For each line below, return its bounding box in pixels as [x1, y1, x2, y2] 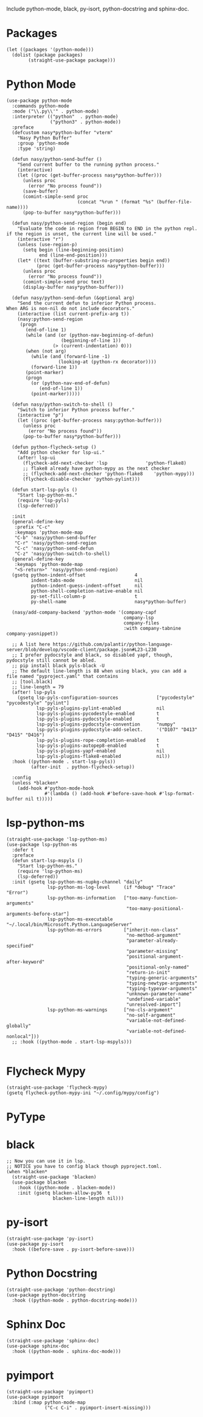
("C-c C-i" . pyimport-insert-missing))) [45, 1404, 151, 1411]
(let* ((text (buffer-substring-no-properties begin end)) [17, 257, 171, 264]
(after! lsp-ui [17, 454, 56, 461]
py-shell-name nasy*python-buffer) [30, 598, 187, 605]
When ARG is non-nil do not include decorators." [6, 305, 135, 311]
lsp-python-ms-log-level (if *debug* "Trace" [47, 884, 176, 890]
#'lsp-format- [158, 790, 195, 797]
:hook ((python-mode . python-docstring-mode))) [12, 1297, 138, 1303]
